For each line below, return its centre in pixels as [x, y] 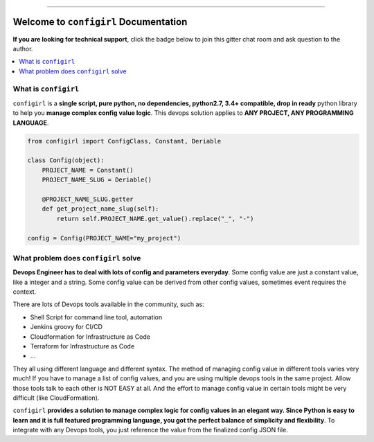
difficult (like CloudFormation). [56, 398]
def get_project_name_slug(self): [100, 209]
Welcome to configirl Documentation [100, 22]
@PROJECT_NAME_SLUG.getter [88, 199]
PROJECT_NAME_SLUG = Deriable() [97, 180]
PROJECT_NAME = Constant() [88, 170]
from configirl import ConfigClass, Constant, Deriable [124, 141]
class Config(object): [66, 160]
